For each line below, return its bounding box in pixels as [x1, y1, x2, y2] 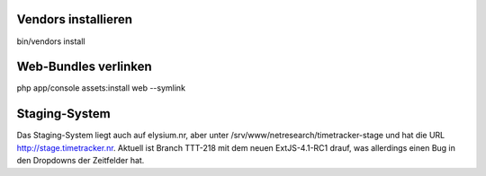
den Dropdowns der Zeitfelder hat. [16, 155, 145, 166]
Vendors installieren [16, 12, 133, 27]
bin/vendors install [16, 36, 85, 47]
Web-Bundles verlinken [16, 59, 152, 75]
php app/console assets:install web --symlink [16, 83, 186, 93]
